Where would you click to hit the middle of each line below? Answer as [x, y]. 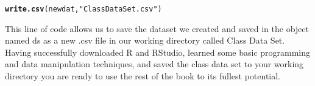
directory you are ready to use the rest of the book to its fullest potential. [143, 76]
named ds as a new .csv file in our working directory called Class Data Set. [145, 40]
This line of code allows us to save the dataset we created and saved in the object [157, 28]
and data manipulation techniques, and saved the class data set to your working [154, 64]
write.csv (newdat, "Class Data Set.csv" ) [83, 9]
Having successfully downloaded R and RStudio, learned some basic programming [158, 52]
